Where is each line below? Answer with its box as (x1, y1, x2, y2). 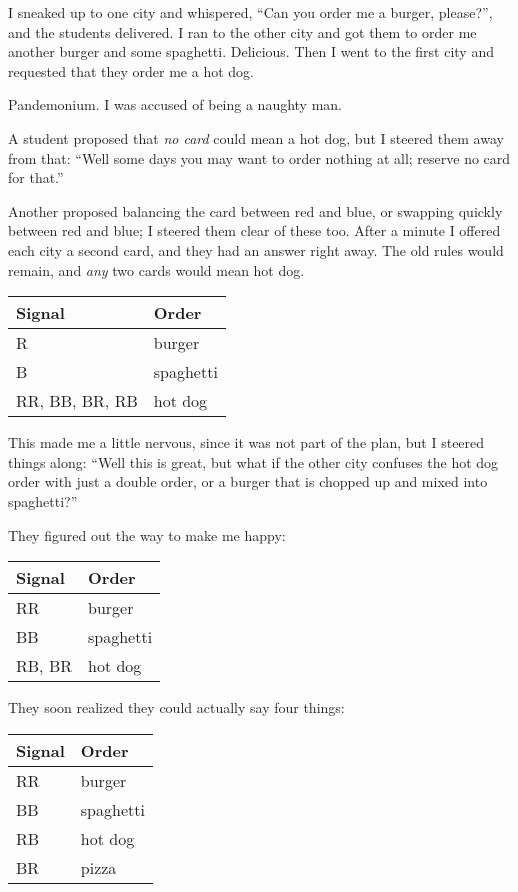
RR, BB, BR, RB (16, 389, 138, 413)
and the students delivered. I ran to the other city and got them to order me (8, 21, 477, 42)
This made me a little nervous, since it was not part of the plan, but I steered (8, 432, 485, 453)
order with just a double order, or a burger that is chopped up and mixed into (8, 471, 488, 492)
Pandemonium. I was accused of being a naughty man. (8, 94, 343, 115)
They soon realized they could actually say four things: (8, 697, 345, 718)
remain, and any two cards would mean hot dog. (8, 259, 305, 280)
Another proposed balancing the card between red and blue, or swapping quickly (8, 200, 503, 221)
